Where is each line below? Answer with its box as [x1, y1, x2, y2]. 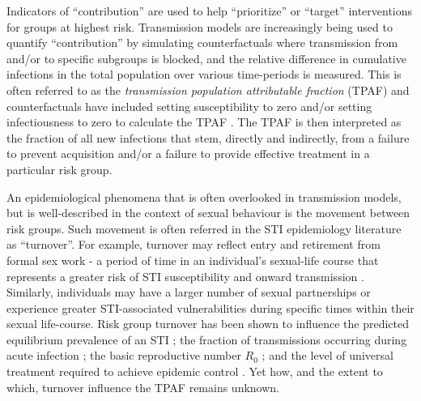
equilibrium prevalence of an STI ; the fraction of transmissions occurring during [6, 331, 407, 348]
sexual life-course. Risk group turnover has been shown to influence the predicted [6, 315, 409, 332]
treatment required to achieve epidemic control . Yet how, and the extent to [6, 363, 383, 380]
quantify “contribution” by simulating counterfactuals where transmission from [6, 34, 398, 51]
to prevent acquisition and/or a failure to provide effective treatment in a [6, 145, 370, 162]
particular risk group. [6, 160, 113, 177]
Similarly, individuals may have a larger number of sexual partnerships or [6, 284, 371, 301]
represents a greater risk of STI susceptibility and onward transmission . [6, 267, 364, 284]
